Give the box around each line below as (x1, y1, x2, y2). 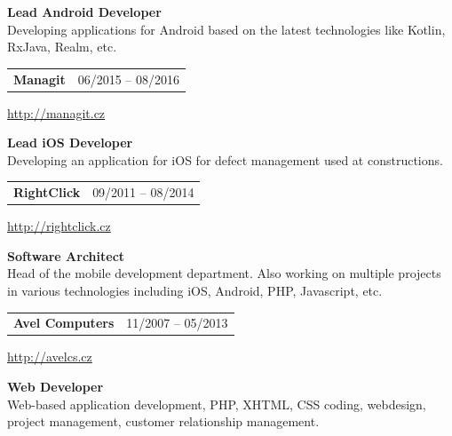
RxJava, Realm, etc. (7, 37, 117, 56)
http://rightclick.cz (7, 217, 111, 235)
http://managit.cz (7, 103, 106, 122)
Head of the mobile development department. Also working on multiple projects (7, 264, 441, 282)
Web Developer (7, 377, 104, 396)
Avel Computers (13, 313, 115, 332)
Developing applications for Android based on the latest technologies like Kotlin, (7, 20, 446, 38)
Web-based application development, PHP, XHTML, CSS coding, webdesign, (7, 394, 426, 413)
